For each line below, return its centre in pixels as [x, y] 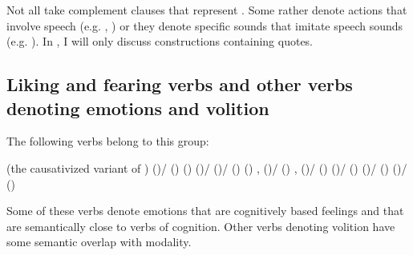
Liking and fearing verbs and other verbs [180, 84]
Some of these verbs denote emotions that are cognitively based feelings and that [205, 211]
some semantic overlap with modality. [99, 242]
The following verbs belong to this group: [108, 141]
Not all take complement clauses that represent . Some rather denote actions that [207, 10]
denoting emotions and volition [138, 108]
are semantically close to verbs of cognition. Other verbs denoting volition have [201, 226]
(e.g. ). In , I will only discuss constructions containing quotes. [160, 41]
